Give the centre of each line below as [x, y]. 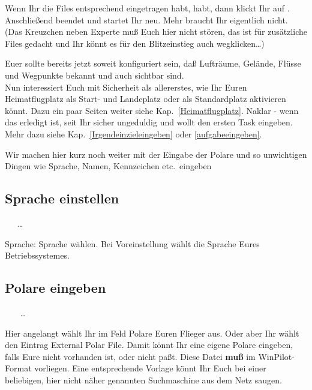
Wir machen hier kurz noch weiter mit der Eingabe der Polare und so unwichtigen [156, 154]
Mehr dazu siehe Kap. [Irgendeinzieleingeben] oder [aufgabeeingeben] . [133, 133]
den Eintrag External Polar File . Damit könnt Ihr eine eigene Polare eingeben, [149, 345]
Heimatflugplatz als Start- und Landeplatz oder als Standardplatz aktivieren [145, 99]
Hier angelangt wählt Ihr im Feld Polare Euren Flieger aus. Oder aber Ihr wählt [152, 333]
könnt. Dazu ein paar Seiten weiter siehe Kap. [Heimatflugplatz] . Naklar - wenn [152, 110]
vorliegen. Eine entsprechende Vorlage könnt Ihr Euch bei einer [150, 368]
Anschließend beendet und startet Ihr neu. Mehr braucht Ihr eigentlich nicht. [146, 19]
